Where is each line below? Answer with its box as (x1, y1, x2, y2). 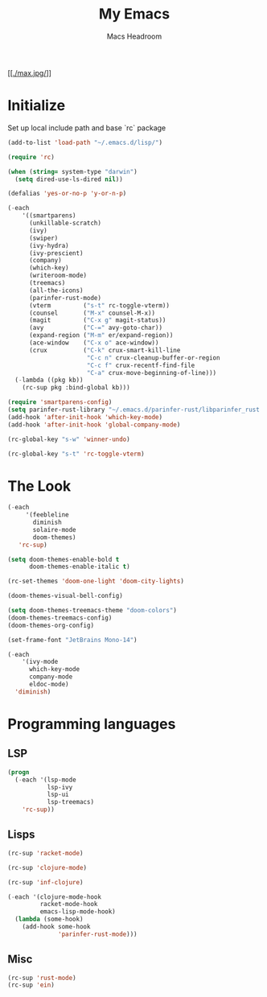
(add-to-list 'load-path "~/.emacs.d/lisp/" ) (7, 138, 162, 146)
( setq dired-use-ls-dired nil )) (14, 175, 124, 183)
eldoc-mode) (28, 681, 69, 689)
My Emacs (98, 5, 170, 23)
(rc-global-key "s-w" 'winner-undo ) (7, 435, 130, 443)
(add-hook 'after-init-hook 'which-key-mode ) (7, 413, 162, 421)
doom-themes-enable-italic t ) (28, 562, 130, 571)
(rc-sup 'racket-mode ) (7, 849, 84, 857)
